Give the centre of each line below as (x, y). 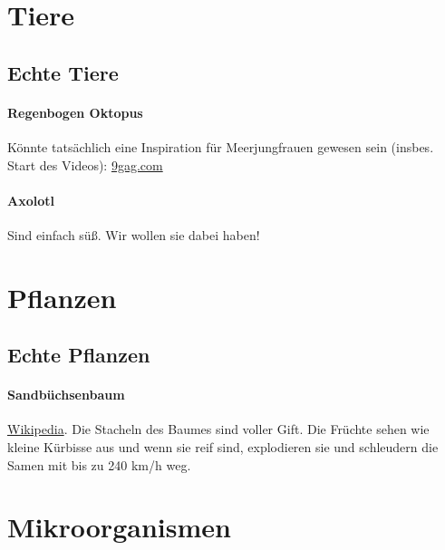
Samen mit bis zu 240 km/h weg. (99, 464)
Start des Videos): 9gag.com (85, 164)
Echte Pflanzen (79, 355)
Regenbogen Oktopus (75, 112)
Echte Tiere (63, 72)
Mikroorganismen (119, 527)
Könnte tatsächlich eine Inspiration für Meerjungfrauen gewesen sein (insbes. (221, 146)
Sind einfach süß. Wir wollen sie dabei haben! (134, 234)
